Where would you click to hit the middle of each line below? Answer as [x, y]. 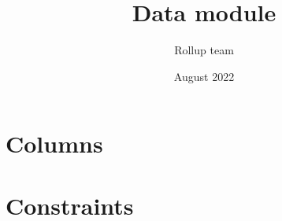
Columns [54, 144]
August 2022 [204, 76]
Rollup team [204, 50]
